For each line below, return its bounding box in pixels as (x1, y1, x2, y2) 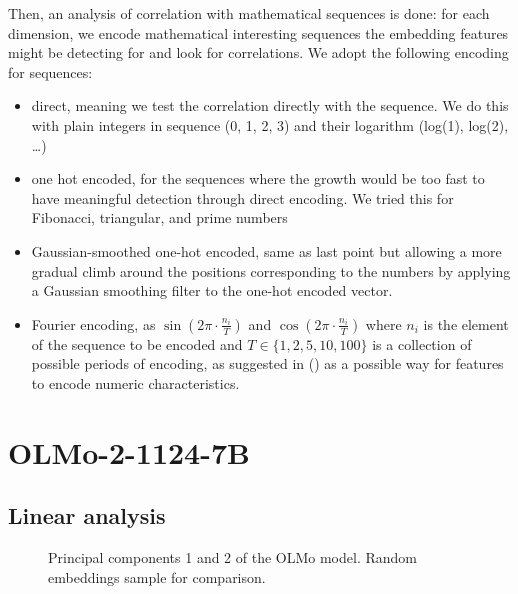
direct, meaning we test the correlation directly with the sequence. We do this (31, 95, 509, 116)
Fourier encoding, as (31, 313, 156, 334)
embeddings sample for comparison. (48, 566, 266, 587)
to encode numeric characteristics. (31, 372, 240, 393)
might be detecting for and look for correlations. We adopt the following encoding (8, 42, 509, 63)
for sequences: (8, 61, 93, 82)
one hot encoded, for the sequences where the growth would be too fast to (31, 168, 485, 189)
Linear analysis (8, 500, 166, 531)
